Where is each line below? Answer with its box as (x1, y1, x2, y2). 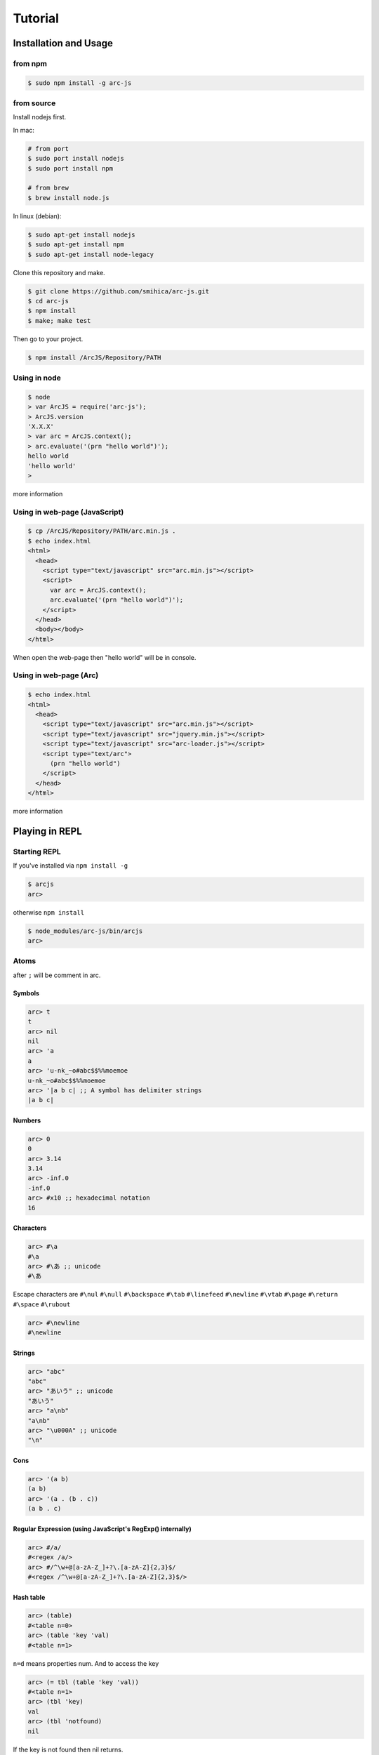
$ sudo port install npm (27, 164, 114, 172)
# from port (27, 145, 69, 152)
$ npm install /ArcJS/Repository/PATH (27, 353, 161, 362)
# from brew (27, 184, 69, 192)
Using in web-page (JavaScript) (13, 507, 124, 517)
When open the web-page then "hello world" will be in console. (13, 653, 197, 661)
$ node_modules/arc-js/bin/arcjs (27, 927, 143, 935)
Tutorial (13, 11, 60, 26)
